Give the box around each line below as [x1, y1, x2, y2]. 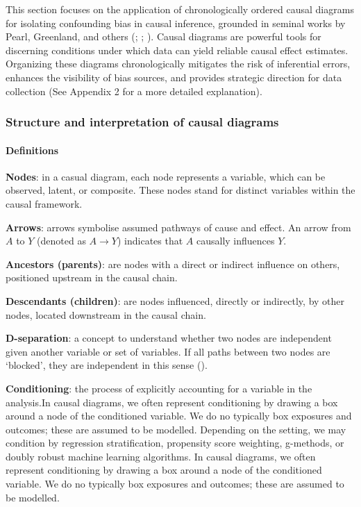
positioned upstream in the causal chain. [6, 270, 178, 285]
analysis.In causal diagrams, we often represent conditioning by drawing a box [6, 394, 338, 409]
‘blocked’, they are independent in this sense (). [6, 358, 208, 372]
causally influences [196, 233, 275, 248]
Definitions [6, 142, 59, 157]
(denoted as [37, 233, 86, 248]
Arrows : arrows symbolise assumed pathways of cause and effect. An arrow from [6, 219, 351, 234]
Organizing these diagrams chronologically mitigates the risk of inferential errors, [6, 56, 351, 71]
